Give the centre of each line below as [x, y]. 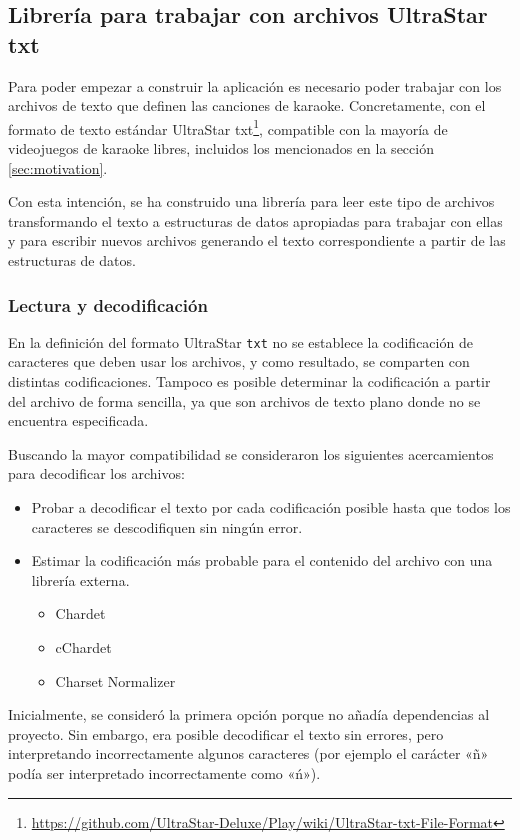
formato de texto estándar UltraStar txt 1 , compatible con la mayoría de [228, 127]
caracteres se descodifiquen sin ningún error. [167, 526]
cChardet [83, 647]
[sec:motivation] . [58, 167]
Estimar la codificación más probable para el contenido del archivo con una [262, 560]
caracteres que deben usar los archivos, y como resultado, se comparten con [239, 361]
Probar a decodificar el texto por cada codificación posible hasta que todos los [271, 507]
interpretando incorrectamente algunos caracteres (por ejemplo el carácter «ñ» [248, 753]
